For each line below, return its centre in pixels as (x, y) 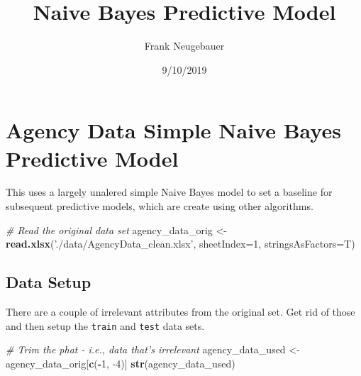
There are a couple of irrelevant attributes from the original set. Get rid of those (180, 312)
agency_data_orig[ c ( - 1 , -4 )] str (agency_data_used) (121, 363)
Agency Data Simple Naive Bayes (173, 130)
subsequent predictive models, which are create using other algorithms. (160, 206)
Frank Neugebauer (184, 46)
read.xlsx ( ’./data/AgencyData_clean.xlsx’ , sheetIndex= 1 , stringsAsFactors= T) (180, 244)
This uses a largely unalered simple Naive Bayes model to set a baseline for (169, 192)
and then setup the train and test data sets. (105, 325)
